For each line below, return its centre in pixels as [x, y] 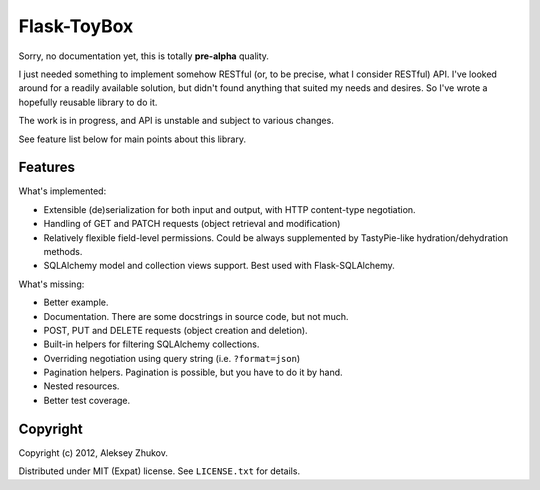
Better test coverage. [87, 400]
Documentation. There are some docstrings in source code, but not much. [196, 316]
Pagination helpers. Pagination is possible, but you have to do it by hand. [193, 372]
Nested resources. [81, 386]
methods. [63, 251]
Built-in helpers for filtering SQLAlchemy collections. [151, 344]
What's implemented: [62, 191]
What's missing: [51, 284]
